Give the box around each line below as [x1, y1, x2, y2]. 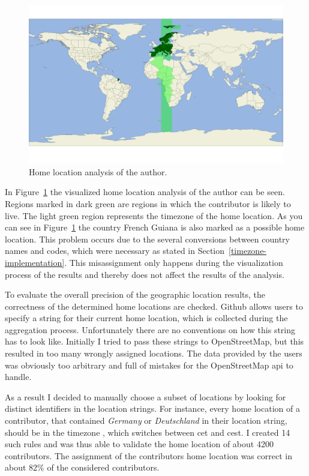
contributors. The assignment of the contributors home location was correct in [5, 449, 292, 462]
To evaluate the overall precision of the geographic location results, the [5, 288, 265, 301]
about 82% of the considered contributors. [5, 461, 160, 474]
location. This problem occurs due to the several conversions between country [5, 232, 290, 245]
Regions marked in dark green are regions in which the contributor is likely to [5, 197, 291, 209]
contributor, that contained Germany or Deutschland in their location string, [5, 414, 287, 427]
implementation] [5, 256, 65, 268]
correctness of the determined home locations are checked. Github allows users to [5, 300, 303, 312]
